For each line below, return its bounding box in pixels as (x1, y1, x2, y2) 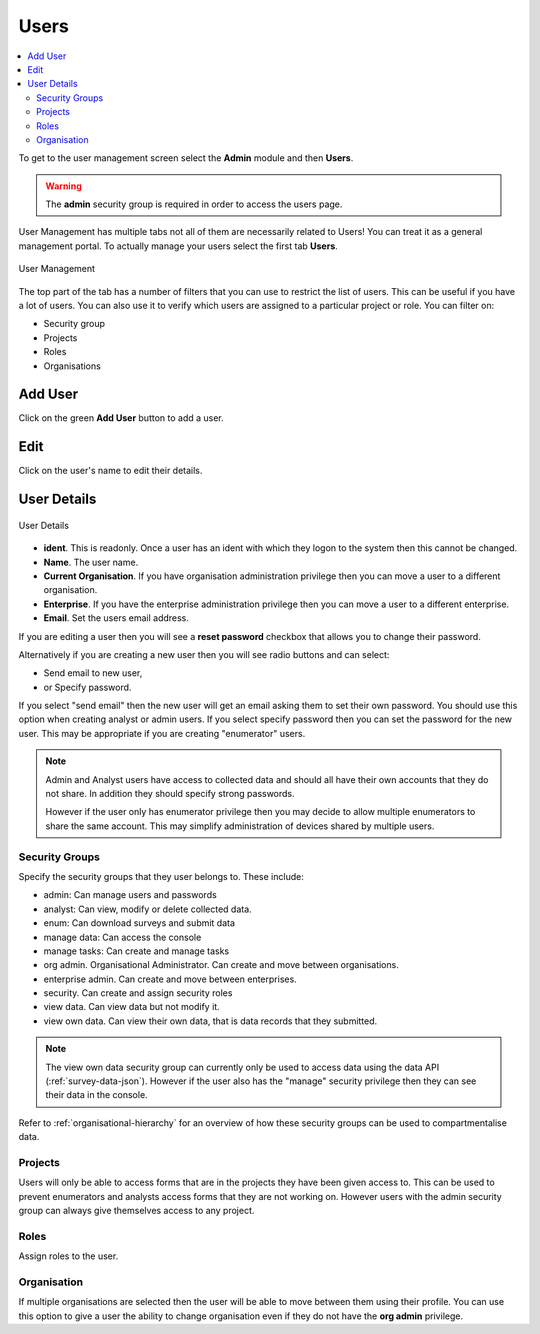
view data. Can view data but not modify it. (43, 1001, 220, 1013)
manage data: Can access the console (43, 931, 202, 943)
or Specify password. (43, 681, 132, 693)
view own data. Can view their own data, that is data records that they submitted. (43, 1015, 378, 1027)
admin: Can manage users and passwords (43, 889, 217, 901)
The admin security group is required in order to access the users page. (45, 198, 343, 210)
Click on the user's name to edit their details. (18, 465, 203, 477)
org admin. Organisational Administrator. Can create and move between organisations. (43, 959, 399, 971)
